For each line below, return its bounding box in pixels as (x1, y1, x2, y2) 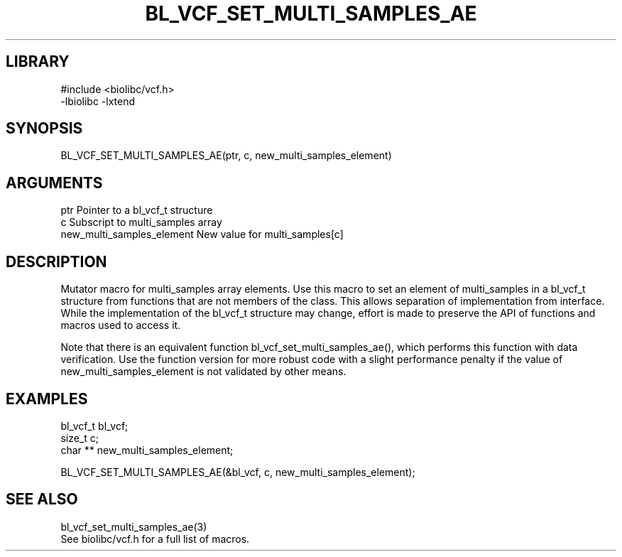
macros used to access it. (60, 319, 181, 332)
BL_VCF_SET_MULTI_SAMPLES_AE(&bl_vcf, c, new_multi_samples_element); (60, 465, 415, 478)
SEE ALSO (6, 490, 78, 509)
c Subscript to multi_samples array (60, 216, 222, 229)
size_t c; (60, 431, 99, 444)
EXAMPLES (6, 389, 88, 408)
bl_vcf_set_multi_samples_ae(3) (60, 520, 207, 533)
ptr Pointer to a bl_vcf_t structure (60, 204, 213, 217)
